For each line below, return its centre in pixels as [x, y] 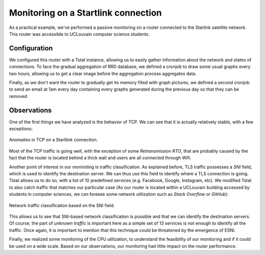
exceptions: [21, 129]
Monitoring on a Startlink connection [85, 13]
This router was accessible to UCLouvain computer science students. [79, 34]
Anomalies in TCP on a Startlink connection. [53, 140]
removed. [19, 96]
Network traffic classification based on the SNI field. [62, 205]
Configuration [31, 48]
